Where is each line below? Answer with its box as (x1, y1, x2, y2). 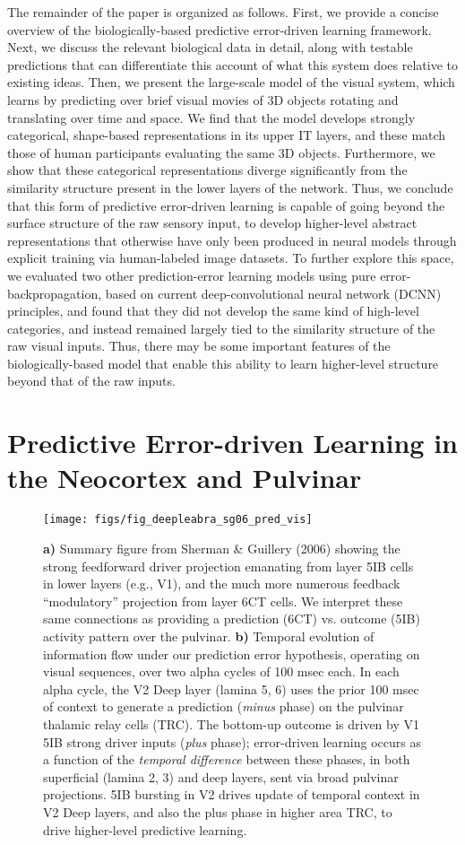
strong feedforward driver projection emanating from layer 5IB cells (43, 556, 414, 575)
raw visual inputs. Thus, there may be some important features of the (7, 336, 391, 355)
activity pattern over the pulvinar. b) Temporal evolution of (43, 627, 375, 645)
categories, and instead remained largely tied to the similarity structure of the (7, 318, 435, 337)
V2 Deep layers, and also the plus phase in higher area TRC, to (43, 802, 392, 821)
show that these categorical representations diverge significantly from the (7, 161, 408, 179)
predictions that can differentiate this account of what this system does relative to (7, 55, 458, 74)
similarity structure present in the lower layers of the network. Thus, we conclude (7, 178, 453, 196)
